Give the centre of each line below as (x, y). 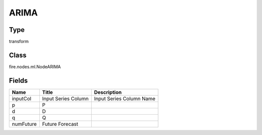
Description (108, 92)
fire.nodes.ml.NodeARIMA (35, 67)
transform (19, 42)
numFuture (24, 124)
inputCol (22, 98)
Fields (18, 81)
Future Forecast (60, 124)
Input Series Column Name (125, 98)
